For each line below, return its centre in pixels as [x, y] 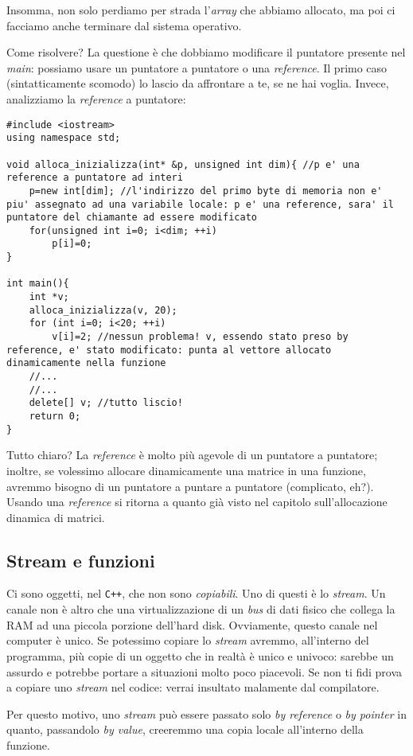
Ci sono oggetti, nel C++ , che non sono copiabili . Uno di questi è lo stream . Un [196, 593]
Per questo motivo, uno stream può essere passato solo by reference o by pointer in [206, 713]
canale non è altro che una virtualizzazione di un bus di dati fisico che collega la [201, 609]
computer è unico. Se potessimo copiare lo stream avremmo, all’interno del [188, 640]
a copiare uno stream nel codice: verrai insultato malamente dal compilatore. [193, 687]
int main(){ [38, 284]
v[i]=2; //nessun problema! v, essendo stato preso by [200, 337]
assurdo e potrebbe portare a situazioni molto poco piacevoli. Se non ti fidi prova [205, 671]
